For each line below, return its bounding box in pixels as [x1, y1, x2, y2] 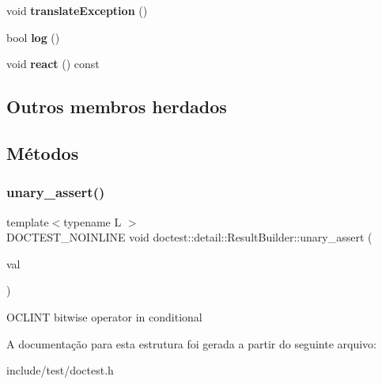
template [6, 213, 49, 230]
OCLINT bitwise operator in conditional [6, 308, 202, 325]
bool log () [6, 29, 60, 45]
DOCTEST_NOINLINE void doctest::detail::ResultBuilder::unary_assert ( [6, 229, 373, 245]
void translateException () [6, 2, 148, 18]
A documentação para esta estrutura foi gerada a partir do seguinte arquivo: [6, 335, 376, 352]
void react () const [6, 55, 100, 72]
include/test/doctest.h [6, 362, 114, 378]
